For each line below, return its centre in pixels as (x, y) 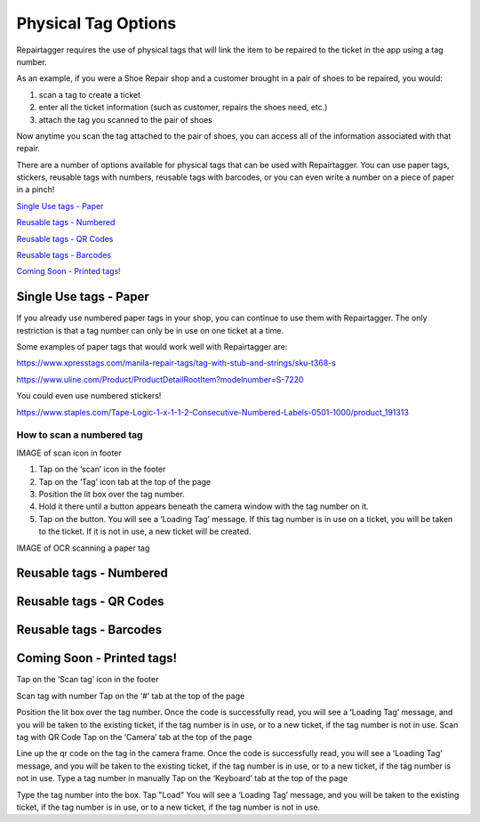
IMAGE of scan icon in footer (69, 453)
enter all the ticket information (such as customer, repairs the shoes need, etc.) (183, 108)
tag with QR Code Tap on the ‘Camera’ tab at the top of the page (134, 737)
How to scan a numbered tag (80, 435)
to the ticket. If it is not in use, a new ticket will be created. (145, 532)
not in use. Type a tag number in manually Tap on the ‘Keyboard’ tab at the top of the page (182, 778)
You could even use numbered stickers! (89, 396)
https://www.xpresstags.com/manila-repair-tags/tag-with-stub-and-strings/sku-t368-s (176, 363)
